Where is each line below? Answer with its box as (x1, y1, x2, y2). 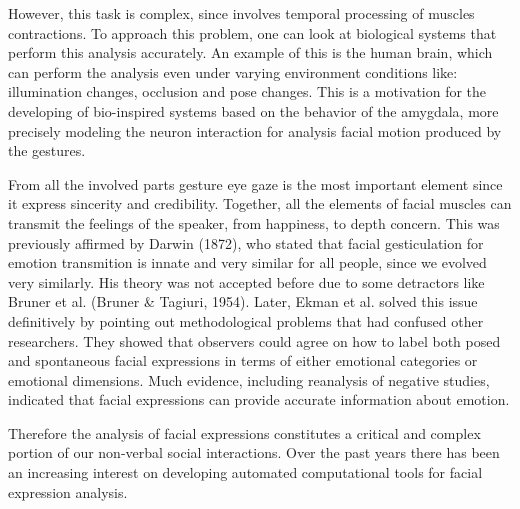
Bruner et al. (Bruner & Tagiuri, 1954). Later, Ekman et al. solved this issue (8, 291, 478, 312)
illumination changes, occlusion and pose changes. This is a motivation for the (8, 81, 487, 102)
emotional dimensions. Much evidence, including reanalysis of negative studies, (8, 369, 490, 390)
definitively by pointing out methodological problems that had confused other (8, 310, 484, 331)
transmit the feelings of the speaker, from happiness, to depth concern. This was (8, 212, 500, 233)
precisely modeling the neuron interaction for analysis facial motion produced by (8, 120, 502, 141)
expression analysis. (8, 481, 128, 502)
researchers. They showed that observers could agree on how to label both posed (8, 330, 501, 351)
